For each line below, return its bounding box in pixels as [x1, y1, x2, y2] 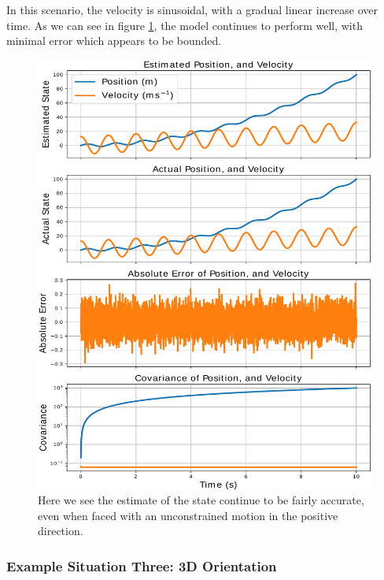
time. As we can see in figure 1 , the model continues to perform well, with [6, 17, 363, 33]
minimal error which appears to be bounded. [6, 32, 222, 49]
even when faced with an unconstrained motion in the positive [38, 507, 338, 523]
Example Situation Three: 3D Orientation [6, 556, 277, 575]
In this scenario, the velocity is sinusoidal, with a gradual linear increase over [6, 2, 378, 17]
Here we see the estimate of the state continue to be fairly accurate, [38, 492, 364, 508]
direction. [38, 522, 83, 539]
